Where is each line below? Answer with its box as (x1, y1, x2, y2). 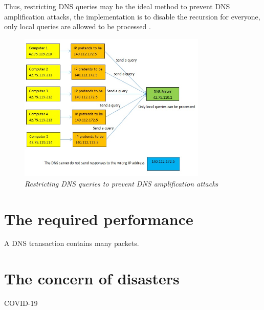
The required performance (4, 208, 193, 229)
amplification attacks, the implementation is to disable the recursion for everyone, (4, 11, 260, 22)
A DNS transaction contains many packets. (4, 238, 139, 249)
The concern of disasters (4, 268, 180, 289)
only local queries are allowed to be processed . (4, 21, 151, 32)
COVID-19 (4, 298, 38, 308)
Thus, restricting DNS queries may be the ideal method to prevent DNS (4, 1, 230, 11)
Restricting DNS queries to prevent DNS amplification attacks (25, 178, 218, 189)
